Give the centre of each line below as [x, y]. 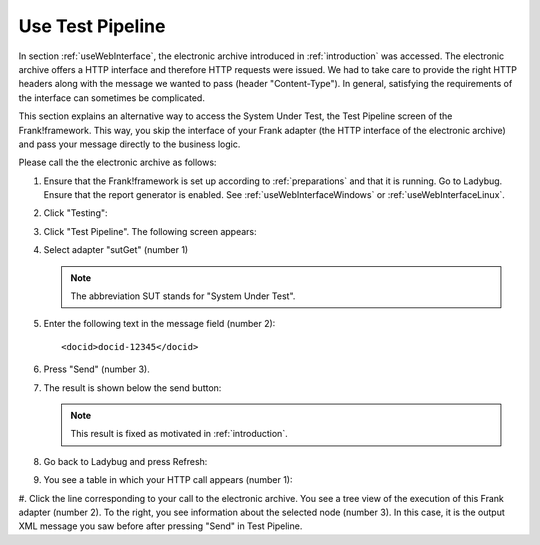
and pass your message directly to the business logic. [129, 144]
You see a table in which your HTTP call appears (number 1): [168, 480]
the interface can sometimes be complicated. [111, 97]
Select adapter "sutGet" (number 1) [116, 250]
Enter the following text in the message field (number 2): [159, 324]
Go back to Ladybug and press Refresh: [125, 461]
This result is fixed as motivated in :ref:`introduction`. [179, 434]
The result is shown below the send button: [132, 387]
